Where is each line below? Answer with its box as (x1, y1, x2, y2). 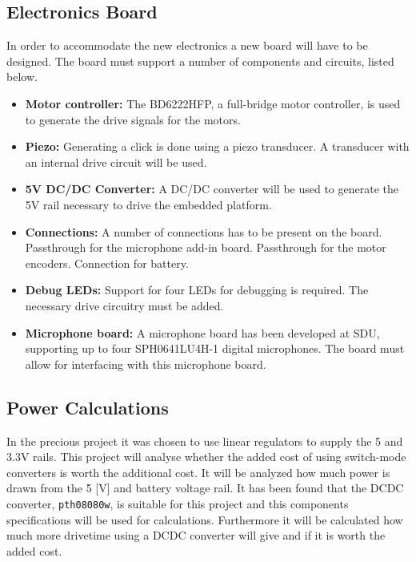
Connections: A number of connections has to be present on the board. (25, 223, 382, 240)
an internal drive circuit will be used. (25, 153, 207, 170)
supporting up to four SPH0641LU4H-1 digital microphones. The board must (25, 340, 405, 357)
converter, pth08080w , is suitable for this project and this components (6, 495, 349, 511)
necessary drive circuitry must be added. (25, 297, 224, 313)
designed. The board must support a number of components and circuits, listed (6, 52, 394, 69)
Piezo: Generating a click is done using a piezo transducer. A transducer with (25, 138, 410, 155)
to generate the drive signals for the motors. (25, 111, 241, 127)
